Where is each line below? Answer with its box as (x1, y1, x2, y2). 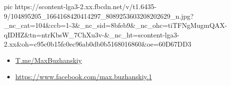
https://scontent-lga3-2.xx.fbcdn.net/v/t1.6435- (15, 1, 157, 11)
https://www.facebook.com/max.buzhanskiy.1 (15, 71, 152, 81)
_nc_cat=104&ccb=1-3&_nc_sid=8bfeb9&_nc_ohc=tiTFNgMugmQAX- (4, 20, 227, 30)
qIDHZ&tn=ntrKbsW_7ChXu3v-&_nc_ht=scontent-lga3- (4, 29, 180, 39)
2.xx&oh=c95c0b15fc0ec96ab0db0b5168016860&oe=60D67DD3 (4, 39, 192, 49)
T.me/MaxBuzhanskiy (15, 55, 82, 65)
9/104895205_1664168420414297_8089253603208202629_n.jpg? (4, 11, 194, 21)
